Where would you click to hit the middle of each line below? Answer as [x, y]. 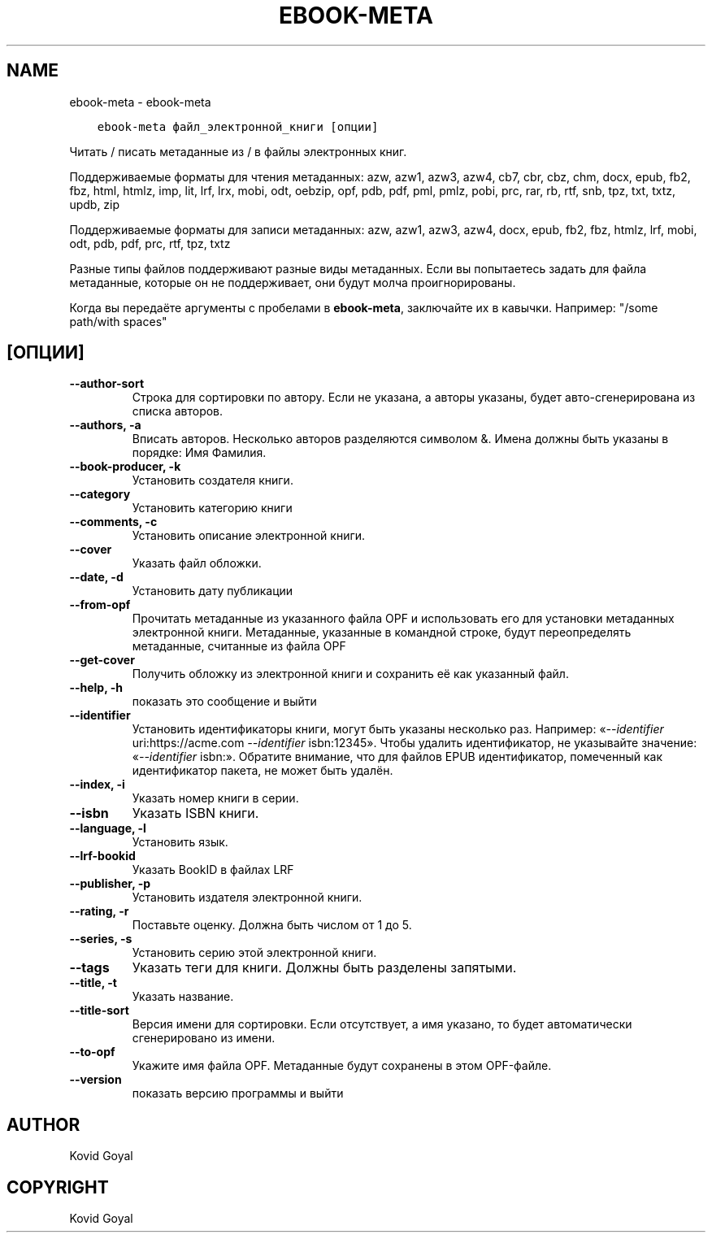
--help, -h [96, 688]
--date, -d [96, 577]
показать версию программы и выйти [238, 1093]
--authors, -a [105, 425]
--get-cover [102, 660]
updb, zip [95, 204]
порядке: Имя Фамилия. [199, 453]
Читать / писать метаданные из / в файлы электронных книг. [238, 151]
